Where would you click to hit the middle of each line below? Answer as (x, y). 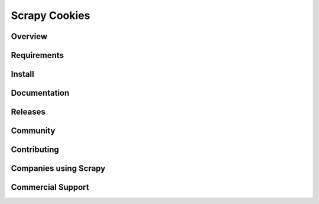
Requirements (38, 55)
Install (23, 74)
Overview (29, 36)
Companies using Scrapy (58, 169)
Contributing (35, 150)
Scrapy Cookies (51, 15)
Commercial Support (50, 187)
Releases (28, 112)
